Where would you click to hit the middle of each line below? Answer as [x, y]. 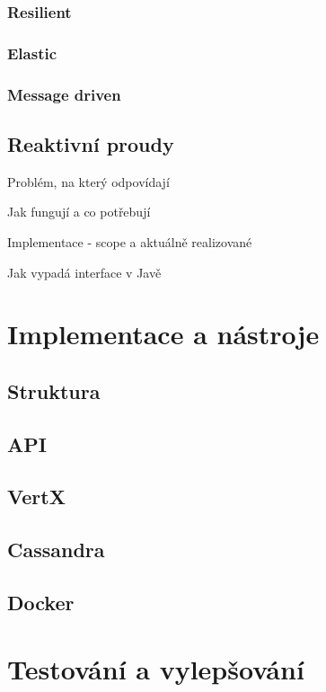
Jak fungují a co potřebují [79, 212]
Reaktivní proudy [91, 143]
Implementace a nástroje [163, 334]
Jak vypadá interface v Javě [84, 272]
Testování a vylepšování [156, 668]
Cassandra [56, 550]
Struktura [54, 390]
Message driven [64, 94]
